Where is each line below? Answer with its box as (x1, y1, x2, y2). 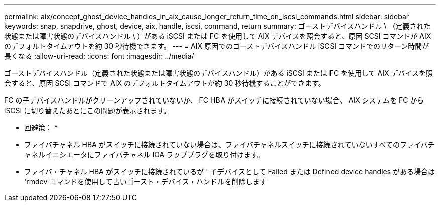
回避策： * (24, 123, 58, 132)
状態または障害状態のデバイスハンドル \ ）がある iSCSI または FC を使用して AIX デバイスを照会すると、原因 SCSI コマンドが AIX (4, 32, 431, 40)
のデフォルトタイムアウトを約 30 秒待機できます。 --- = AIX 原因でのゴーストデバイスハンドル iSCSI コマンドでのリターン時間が (4, 42, 429, 50)
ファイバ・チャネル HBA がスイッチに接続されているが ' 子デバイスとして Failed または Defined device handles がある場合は (24, 167, 435, 176)
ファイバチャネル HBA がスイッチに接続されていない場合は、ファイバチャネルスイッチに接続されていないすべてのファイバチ (24, 140, 435, 149)
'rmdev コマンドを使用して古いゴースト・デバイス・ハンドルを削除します (24, 177, 267, 186)
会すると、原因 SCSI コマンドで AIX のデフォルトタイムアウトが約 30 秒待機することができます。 (4, 79, 325, 87)
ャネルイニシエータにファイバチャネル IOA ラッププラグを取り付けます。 (24, 150, 264, 159)
